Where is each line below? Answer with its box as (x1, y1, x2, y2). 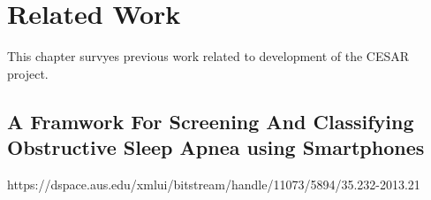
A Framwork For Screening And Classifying (7, 107, 414, 135)
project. (7, 64, 49, 82)
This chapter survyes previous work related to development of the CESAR (7, 47, 410, 65)
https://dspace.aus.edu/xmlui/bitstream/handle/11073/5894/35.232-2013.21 (7, 174, 420, 193)
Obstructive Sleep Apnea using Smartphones (7, 134, 425, 161)
